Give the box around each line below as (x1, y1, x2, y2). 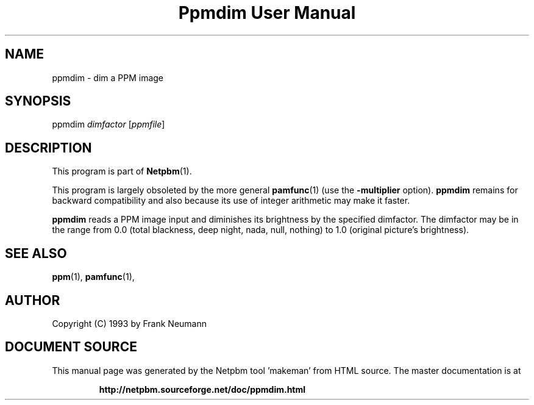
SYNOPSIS (5, 93, 71, 109)
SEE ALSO (5, 245, 67, 261)
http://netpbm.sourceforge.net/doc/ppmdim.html (99, 384, 306, 395)
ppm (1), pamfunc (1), (52, 271, 135, 282)
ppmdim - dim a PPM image (52, 72, 164, 83)
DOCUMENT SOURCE (5, 339, 137, 355)
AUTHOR (5, 292, 60, 308)
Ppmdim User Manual (178, 2, 356, 23)
